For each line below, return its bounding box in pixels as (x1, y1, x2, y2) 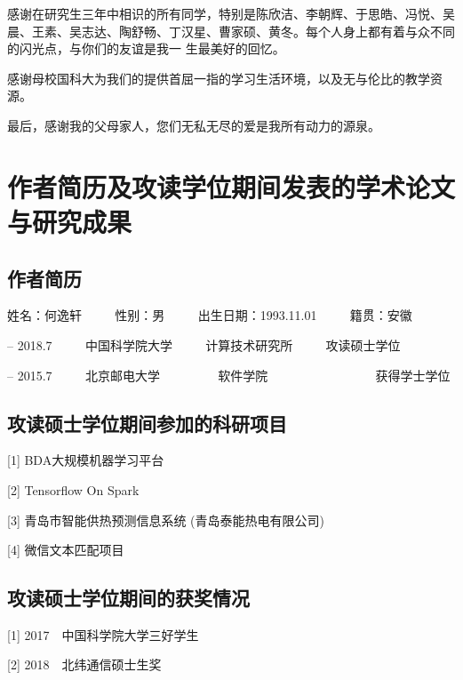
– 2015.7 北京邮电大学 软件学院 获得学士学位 (7, 365, 451, 384)
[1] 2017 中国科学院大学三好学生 (7, 625, 199, 644)
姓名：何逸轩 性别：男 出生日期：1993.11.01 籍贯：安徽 (7, 306, 412, 324)
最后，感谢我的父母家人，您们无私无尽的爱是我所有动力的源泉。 (7, 116, 380, 134)
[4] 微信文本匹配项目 (7, 540, 124, 559)
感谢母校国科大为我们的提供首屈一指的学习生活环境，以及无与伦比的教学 (7, 68, 430, 87)
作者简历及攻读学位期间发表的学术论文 (7, 168, 456, 204)
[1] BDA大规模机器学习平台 (7, 451, 164, 469)
